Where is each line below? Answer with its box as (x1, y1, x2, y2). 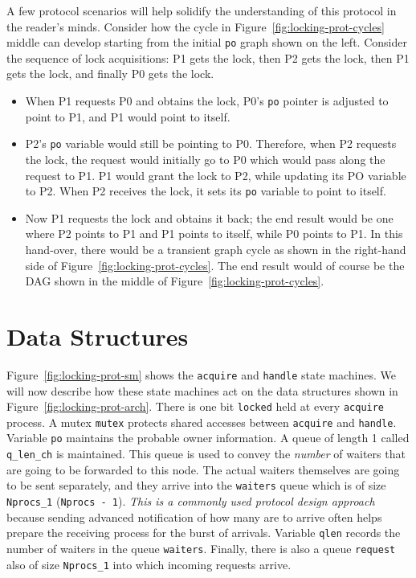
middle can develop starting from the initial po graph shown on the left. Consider (6, 34, 407, 51)
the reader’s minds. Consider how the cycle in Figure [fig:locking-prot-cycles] (6, 18, 385, 35)
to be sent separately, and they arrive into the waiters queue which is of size (6, 477, 386, 494)
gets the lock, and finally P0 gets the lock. (6, 65, 214, 82)
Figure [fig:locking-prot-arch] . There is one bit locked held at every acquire (6, 398, 385, 415)
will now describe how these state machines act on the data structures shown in (6, 382, 398, 399)
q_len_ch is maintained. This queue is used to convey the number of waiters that (6, 445, 406, 462)
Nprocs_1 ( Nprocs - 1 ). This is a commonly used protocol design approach (6, 493, 375, 509)
